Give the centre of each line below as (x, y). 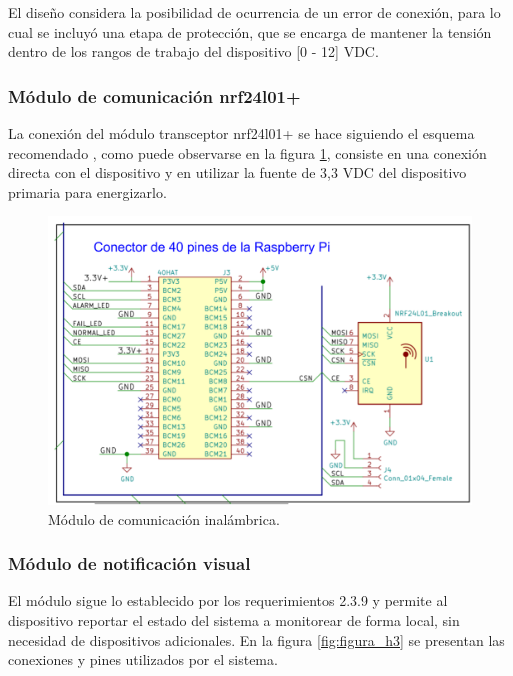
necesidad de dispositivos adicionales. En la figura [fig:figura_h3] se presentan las (256, 639)
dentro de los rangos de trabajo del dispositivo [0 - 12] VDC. (193, 51)
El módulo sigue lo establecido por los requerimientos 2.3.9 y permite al (228, 600)
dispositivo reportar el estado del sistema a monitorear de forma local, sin (234, 619)
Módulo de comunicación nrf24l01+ (154, 95)
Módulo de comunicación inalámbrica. (164, 518)
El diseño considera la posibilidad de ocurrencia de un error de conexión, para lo (254, 12)
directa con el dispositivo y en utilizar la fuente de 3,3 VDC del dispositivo (237, 172)
